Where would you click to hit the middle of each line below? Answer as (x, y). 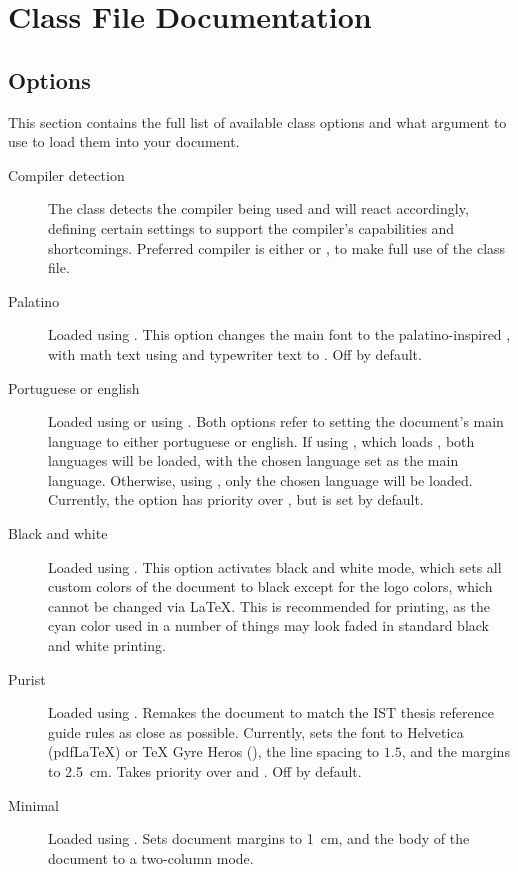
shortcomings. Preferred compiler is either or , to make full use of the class (277, 247)
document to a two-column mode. (151, 857)
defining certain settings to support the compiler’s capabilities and (251, 227)
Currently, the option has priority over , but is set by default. (236, 499)
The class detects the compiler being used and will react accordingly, (258, 208)
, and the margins (455, 751)
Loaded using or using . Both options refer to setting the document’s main (276, 421)
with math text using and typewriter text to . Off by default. (235, 353)
